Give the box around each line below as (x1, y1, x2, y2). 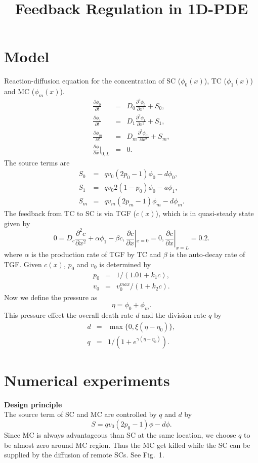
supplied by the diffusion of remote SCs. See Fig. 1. (4, 449, 164, 460)
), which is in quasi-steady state (155, 208, 254, 219)
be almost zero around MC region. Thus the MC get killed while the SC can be (4, 439, 250, 450)
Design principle (4, 399, 62, 409)
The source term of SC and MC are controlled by (4, 409, 157, 419)
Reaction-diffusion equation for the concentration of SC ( (4, 75, 181, 86)
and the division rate (142, 310, 206, 320)
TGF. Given (4, 259, 42, 269)
